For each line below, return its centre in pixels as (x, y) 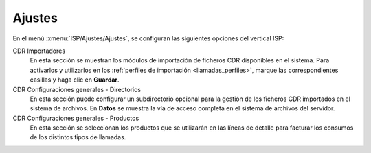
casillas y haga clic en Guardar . (75, 80)
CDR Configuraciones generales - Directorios (77, 89)
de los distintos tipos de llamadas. (78, 137)
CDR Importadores (39, 51)
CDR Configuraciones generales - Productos (76, 118)
